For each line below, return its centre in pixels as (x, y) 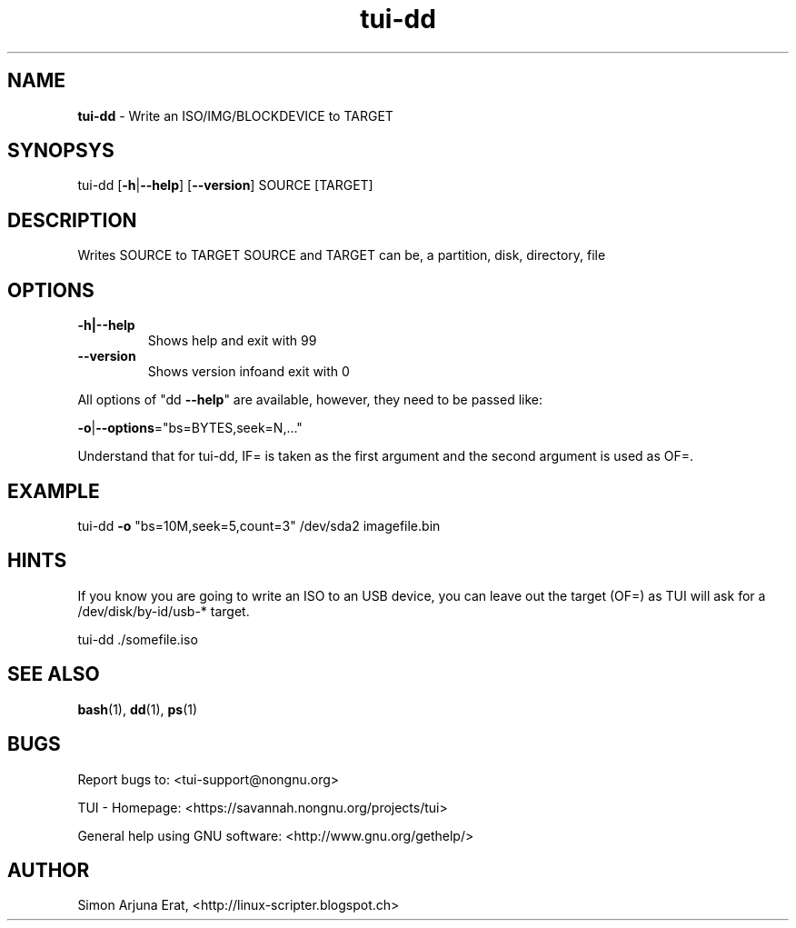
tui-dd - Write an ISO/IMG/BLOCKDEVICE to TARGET (235, 115)
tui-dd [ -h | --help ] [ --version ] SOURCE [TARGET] (225, 185)
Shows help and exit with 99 (232, 341)
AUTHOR (49, 870)
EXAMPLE (54, 491)
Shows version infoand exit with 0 (249, 372)
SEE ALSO (54, 674)
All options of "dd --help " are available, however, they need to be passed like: (310, 400)
